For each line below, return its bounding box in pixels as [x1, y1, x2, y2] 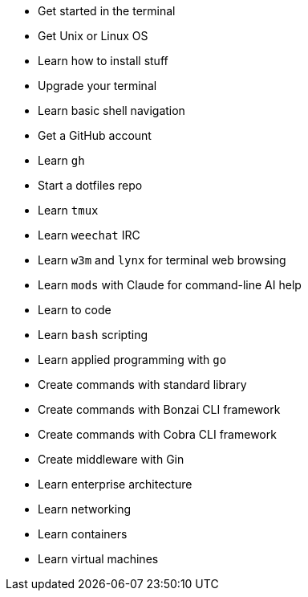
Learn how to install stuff [38, 54, 168, 67]
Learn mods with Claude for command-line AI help [38, 278, 302, 292]
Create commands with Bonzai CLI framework [38, 403, 281, 416]
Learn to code [38, 303, 111, 317]
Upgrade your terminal [38, 79, 157, 92]
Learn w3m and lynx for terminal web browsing [38, 253, 286, 267]
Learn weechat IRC [38, 228, 140, 242]
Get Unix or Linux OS [38, 29, 148, 43]
